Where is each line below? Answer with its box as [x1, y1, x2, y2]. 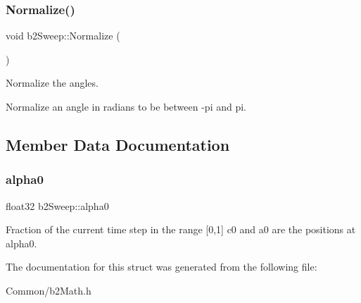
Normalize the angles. [6, 75, 99, 90]
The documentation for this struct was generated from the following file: [6, 259, 317, 274]
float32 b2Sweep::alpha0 [6, 198, 109, 213]
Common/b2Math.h [6, 283, 91, 297]
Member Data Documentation [6, 133, 230, 155]
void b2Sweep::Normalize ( [6, 28, 120, 43]
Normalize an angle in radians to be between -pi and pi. [6, 99, 246, 113]
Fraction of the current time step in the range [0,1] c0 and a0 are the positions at [6, 222, 356, 237]
